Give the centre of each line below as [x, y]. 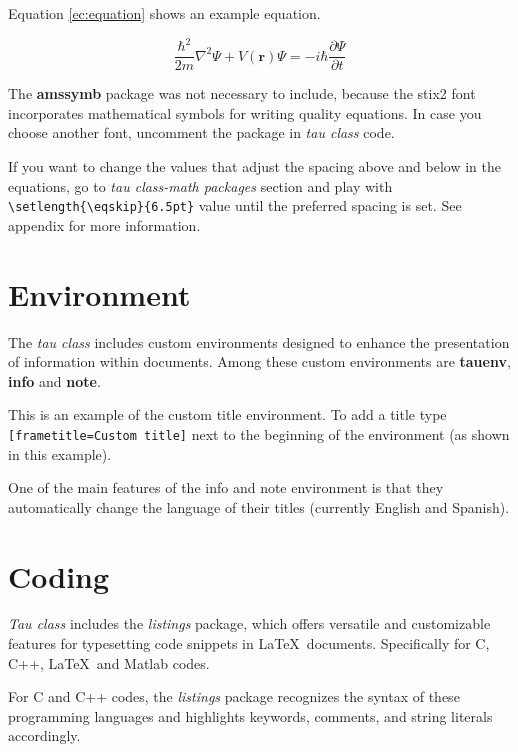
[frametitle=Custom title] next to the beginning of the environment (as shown [259, 433]
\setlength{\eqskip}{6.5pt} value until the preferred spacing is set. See [235, 205]
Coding [59, 575]
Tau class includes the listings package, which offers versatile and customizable [249, 623]
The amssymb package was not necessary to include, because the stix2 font [242, 93]
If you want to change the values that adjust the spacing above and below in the [254, 165]
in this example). [60, 453]
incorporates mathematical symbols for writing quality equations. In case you [245, 112]
